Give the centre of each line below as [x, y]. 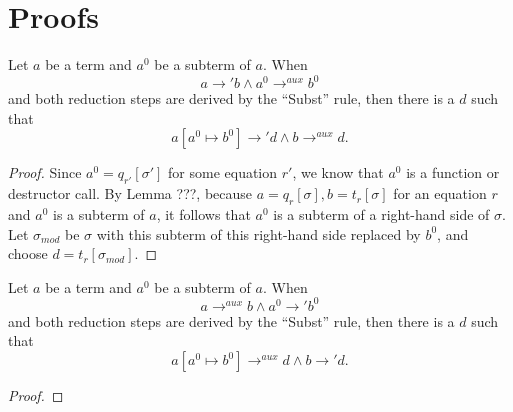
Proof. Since [45, 172]
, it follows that [203, 214]
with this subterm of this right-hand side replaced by [258, 233]
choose [28, 253]
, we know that [338, 172]
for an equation [440, 193]
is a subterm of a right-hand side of [381, 214]
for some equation [223, 172]
